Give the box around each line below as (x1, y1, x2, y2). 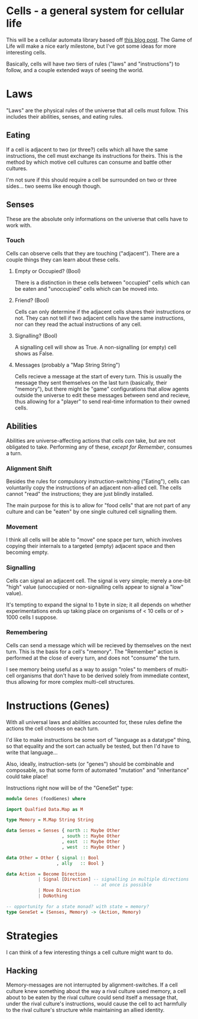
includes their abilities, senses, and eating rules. (6, 113, 123, 120)
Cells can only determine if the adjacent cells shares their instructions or (14, 308, 191, 315)
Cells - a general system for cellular (6, 4, 184, 18)
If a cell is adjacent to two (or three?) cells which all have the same (6, 146, 168, 153)
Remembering (6, 628, 48, 637)
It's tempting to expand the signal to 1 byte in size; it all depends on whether (6, 601, 191, 608)
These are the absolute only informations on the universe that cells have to (6, 215, 188, 222)
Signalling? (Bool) (14, 332, 58, 339)
